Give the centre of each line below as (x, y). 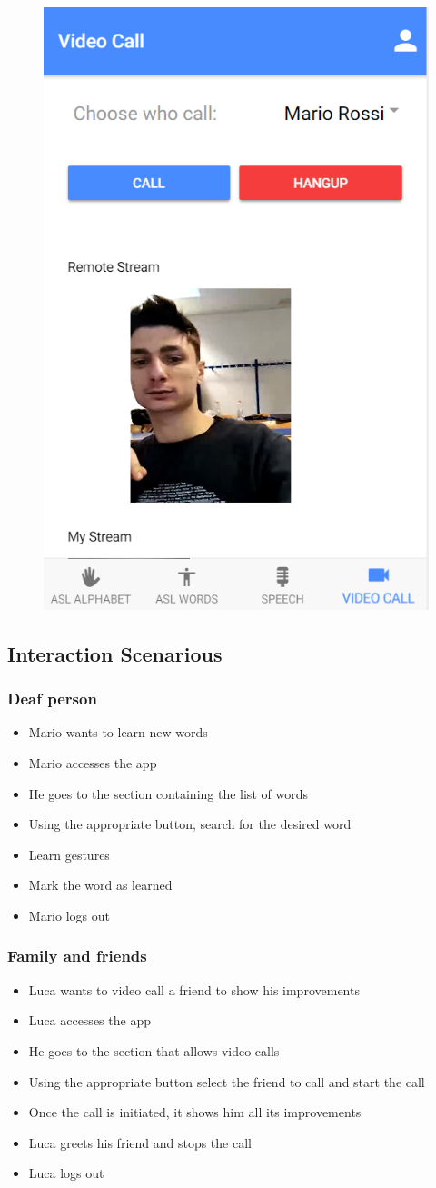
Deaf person (52, 699)
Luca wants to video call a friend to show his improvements (194, 989)
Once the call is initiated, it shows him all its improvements (195, 1112)
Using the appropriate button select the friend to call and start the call (227, 1081)
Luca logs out (66, 1173)
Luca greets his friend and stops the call (140, 1142)
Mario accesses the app (93, 763)
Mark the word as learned (100, 885)
